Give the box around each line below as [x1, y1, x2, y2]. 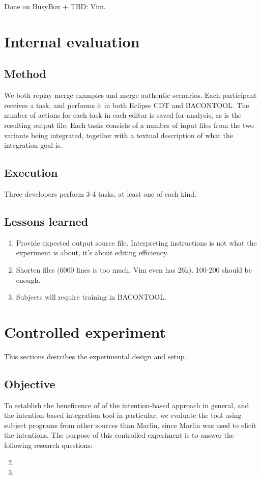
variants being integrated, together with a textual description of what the [4, 129, 233, 140]
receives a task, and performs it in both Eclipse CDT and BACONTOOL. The [4, 99, 249, 110]
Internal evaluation [4, 31, 140, 51]
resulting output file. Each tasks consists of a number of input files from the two [4, 119, 254, 130]
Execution [4, 165, 58, 180]
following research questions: [4, 440, 93, 450]
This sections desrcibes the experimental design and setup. [4, 351, 187, 361]
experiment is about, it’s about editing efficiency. [16, 247, 169, 258]
